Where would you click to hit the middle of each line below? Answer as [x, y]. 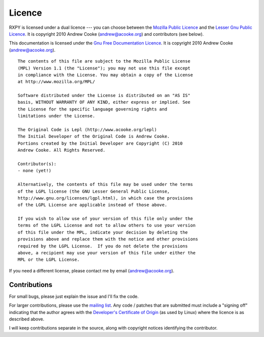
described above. [27, 319]
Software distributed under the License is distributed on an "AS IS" [104, 96]
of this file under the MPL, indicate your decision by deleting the [103, 232]
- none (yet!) [34, 171]
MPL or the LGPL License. [49, 260]
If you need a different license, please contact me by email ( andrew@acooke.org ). [92, 270]
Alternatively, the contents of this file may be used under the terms [105, 184]
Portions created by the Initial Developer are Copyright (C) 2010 [100, 143]
